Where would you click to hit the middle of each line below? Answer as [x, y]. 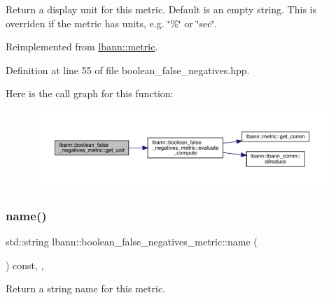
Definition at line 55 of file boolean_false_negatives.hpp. [128, 70]
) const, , [25, 265]
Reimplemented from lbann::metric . [82, 47]
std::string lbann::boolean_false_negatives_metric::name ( [132, 242]
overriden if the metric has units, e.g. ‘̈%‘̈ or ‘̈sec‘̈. [112, 23]
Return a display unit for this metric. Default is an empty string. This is [161, 9]
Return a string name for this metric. [86, 288]
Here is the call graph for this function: [90, 93]
